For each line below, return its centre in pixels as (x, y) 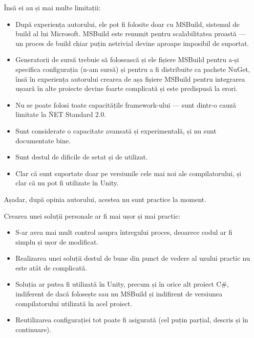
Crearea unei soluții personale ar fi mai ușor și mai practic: (92, 215)
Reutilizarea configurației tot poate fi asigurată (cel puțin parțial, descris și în (132, 320)
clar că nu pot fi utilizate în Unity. (67, 183)
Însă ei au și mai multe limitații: (52, 7)
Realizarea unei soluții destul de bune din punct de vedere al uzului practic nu (133, 258)
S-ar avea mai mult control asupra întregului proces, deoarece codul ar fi (124, 232)
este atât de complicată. (51, 267)
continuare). (33, 329)
